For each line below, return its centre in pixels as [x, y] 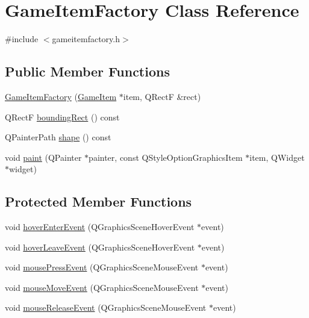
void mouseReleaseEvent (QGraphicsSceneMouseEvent [106, 307]
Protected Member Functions [98, 201]
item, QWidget [277, 157]
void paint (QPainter [43, 157]
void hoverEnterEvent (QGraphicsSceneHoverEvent [100, 227]
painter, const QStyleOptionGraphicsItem [166, 157]
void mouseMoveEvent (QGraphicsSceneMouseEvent [102, 287]
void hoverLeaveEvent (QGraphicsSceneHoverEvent [100, 247]
